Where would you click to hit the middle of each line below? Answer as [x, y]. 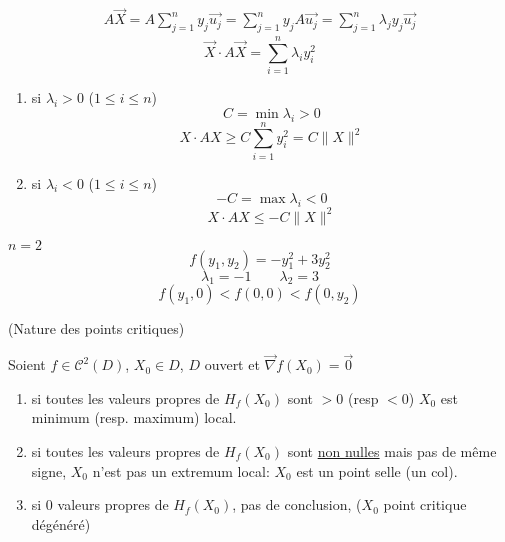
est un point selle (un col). [377, 470]
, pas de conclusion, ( [297, 504]
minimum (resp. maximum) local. [134, 417]
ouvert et [232, 364]
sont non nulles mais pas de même [392, 450]
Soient [27, 364]
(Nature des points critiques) [96, 328]
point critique [425, 504]
